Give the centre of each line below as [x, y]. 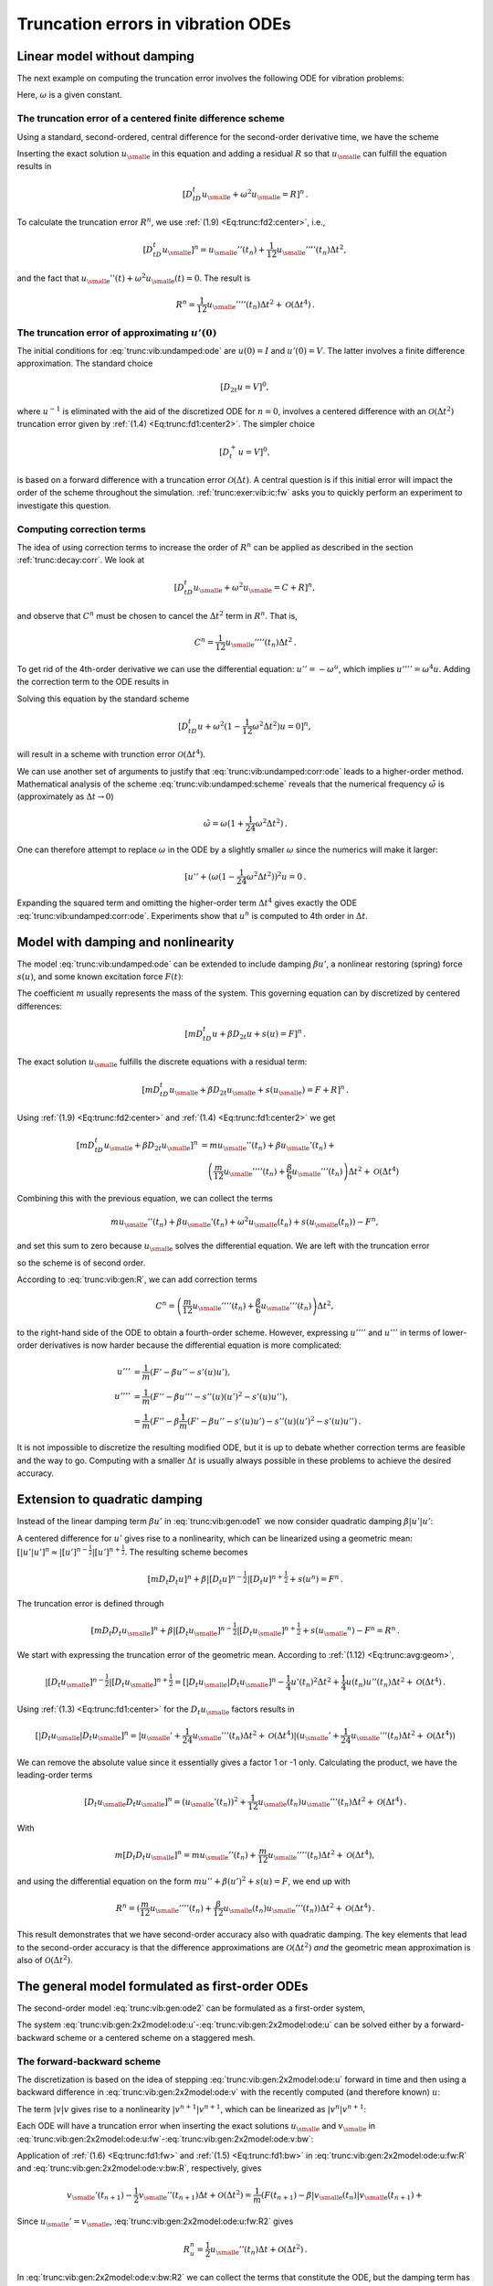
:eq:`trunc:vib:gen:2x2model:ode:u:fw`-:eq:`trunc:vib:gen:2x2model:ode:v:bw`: [165, 2139]
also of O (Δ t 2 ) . [45, 1960]
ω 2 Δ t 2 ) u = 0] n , [282, 725]
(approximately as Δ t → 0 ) [65, 796]
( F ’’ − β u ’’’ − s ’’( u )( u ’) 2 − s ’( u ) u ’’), [219, 1396]
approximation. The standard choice [85, 363]
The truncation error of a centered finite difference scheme [151, 119]
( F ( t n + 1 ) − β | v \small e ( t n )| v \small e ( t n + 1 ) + [341, 2196]
